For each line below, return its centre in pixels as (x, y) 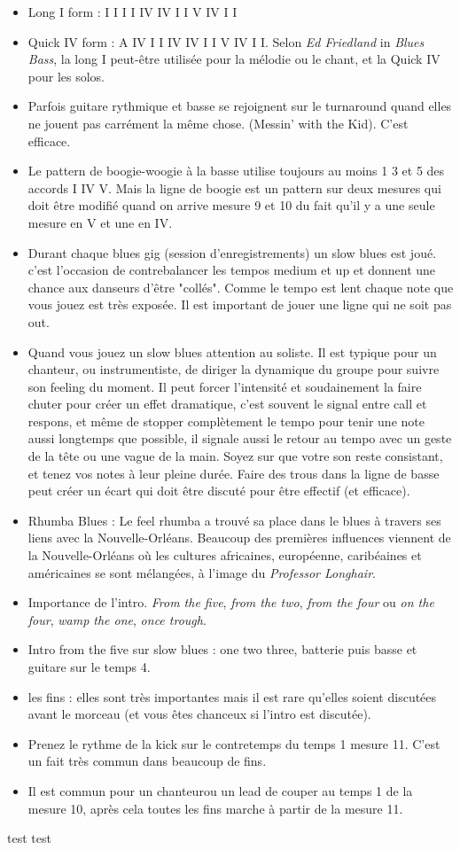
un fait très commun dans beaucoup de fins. (147, 761)
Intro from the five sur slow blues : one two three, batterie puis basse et (222, 649)
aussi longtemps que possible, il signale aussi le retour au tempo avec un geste (240, 438)
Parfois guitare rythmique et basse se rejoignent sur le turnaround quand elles (240, 106)
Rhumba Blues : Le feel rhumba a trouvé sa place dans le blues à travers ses (234, 520)
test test (29, 838)
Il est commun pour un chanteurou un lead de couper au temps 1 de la (220, 790)
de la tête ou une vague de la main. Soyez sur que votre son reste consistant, (235, 456)
